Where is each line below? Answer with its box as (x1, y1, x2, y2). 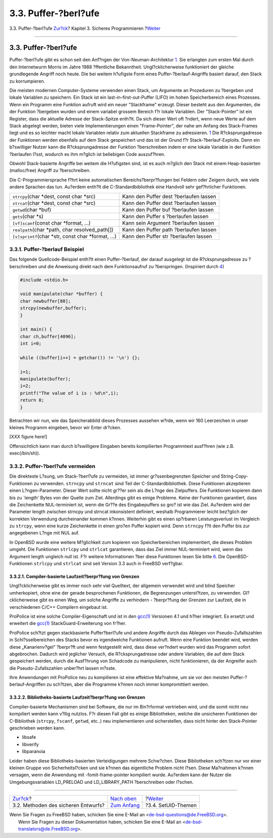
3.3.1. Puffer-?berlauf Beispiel (9, 245, 84, 253)
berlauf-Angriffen (9, 681, 45, 688)
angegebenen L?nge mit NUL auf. (9, 530, 79, 536)
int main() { (20, 326, 53, 332)
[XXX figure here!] (9, 434, 48, 440)
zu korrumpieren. (9, 78, 45, 84)
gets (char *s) (12, 213, 44, 220)
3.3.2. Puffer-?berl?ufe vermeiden (9, 463, 96, 470)
